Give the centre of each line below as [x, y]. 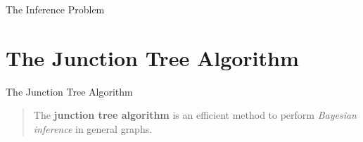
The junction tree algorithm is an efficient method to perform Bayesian [195, 115]
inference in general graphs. [93, 128]
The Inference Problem [55, 9]
